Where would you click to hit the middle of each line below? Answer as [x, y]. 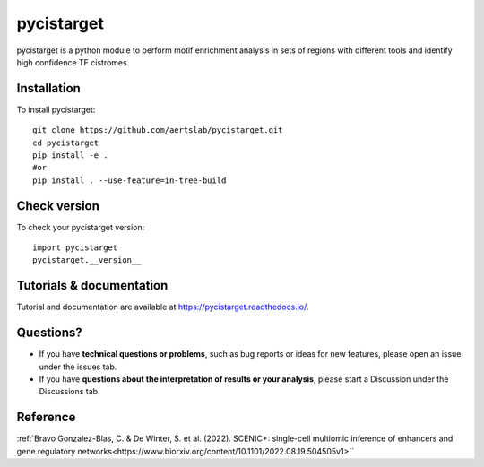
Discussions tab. [69, 392]
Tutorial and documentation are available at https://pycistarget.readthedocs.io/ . [163, 307]
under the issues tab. [78, 367]
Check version [58, 206]
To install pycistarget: [56, 109]
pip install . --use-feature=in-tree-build [130, 180]
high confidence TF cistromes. [73, 62]
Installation [48, 88]
